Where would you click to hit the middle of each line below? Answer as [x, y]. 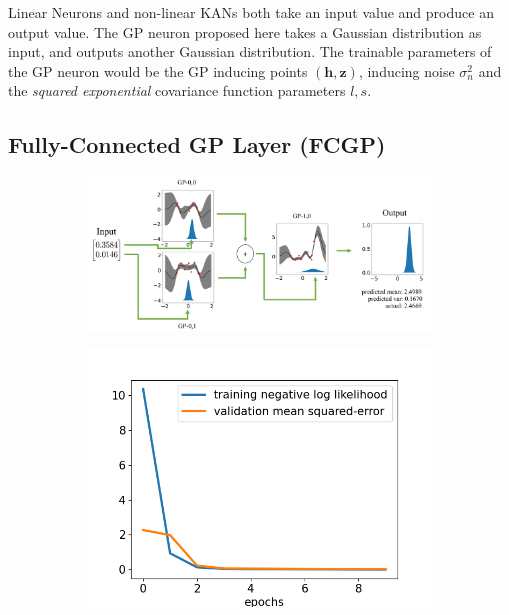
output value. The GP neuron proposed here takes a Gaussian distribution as [245, 31]
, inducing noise [406, 70]
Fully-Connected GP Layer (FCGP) [197, 144]
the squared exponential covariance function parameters [177, 90]
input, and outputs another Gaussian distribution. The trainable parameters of [250, 51]
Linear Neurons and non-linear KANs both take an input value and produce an [251, 12]
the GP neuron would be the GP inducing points [158, 70]
